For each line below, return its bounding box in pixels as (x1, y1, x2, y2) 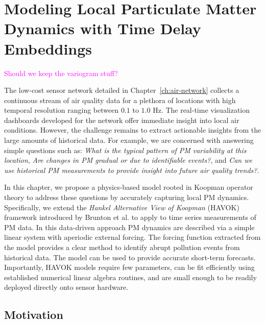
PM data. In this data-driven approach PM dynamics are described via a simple (4, 221, 255, 232)
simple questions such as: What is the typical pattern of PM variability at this (4, 144, 247, 155)
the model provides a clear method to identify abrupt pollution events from (4, 242, 240, 252)
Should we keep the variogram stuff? (4, 67, 118, 78)
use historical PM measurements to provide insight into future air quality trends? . (4, 164, 259, 175)
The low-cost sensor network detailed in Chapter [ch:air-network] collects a (4, 85, 239, 95)
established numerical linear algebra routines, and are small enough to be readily (4, 271, 257, 282)
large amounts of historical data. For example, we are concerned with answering (4, 135, 254, 145)
